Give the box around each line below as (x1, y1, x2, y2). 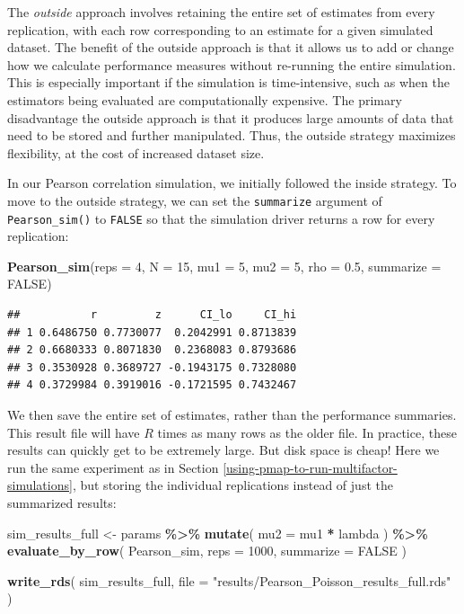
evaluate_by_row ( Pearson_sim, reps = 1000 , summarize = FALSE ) (7, 541, 407, 560)
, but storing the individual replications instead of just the (72, 476, 393, 494)
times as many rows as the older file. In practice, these (157, 423, 457, 441)
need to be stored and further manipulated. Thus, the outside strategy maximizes (7, 126, 456, 145)
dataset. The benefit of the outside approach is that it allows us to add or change (7, 38, 454, 57)
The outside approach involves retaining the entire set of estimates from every (7, 3, 435, 21)
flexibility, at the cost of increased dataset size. (7, 143, 265, 162)
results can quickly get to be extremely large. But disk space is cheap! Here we (7, 440, 440, 459)
